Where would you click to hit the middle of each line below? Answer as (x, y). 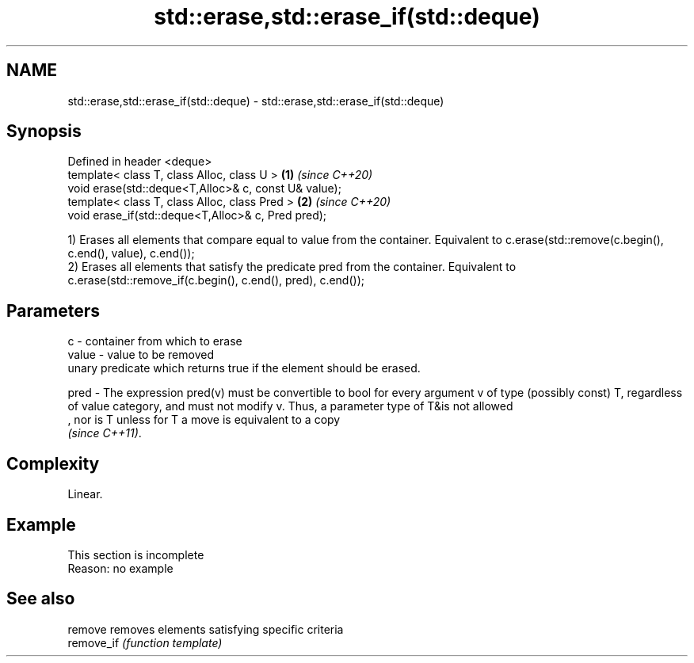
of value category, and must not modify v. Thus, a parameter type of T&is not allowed (290, 406)
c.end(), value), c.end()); (131, 253)
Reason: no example (120, 568)
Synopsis (44, 131)
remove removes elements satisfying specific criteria (206, 629)
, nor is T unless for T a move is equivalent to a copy (204, 420)
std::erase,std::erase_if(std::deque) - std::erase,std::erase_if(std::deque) (256, 101)
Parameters (53, 311)
